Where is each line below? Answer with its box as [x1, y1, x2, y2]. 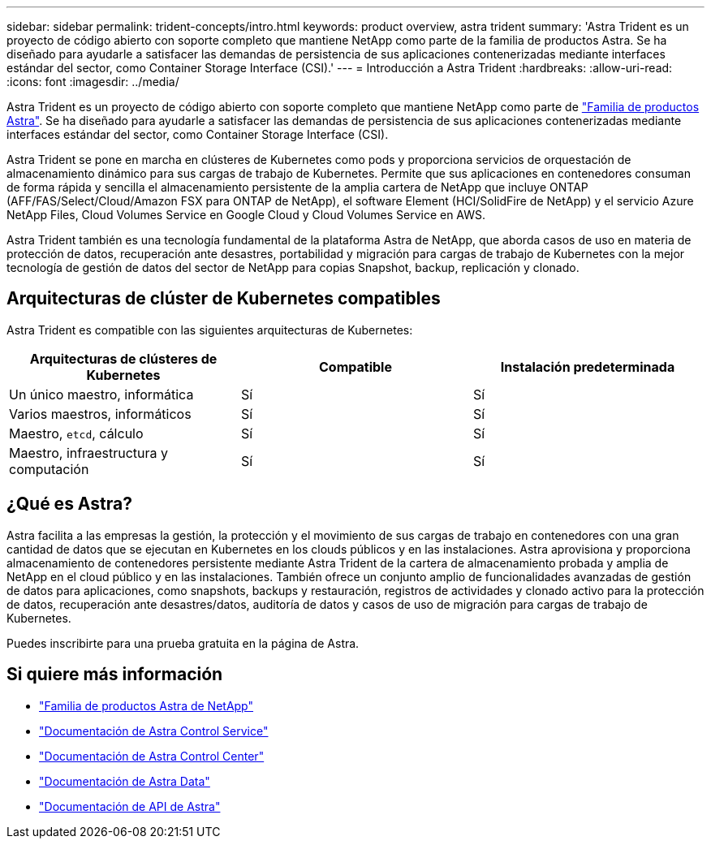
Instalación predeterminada [500, 358, 675, 375]
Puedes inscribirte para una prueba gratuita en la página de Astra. [6, 636, 360, 650]
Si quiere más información [6, 664, 223, 685]
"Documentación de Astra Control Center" [39, 748, 265, 763]
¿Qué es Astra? [6, 494, 132, 515]
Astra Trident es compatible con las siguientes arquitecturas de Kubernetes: [6, 322, 413, 337]
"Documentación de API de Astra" [39, 799, 221, 813]
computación [9, 460, 89, 477]
